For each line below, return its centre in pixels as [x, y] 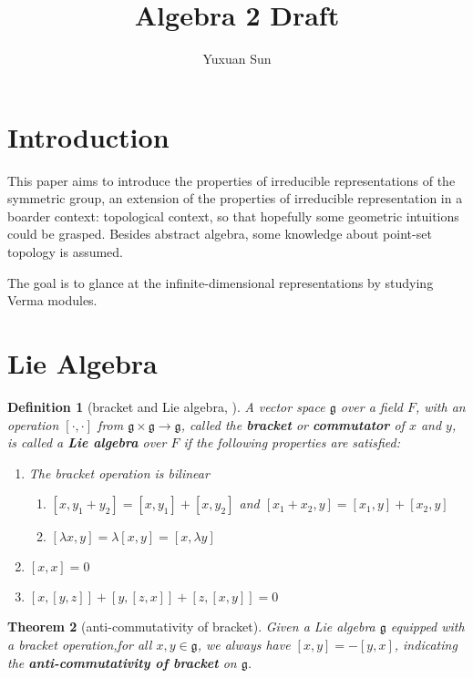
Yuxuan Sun [237, 59]
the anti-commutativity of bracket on [122, 662]
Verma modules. [52, 300]
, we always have [244, 644]
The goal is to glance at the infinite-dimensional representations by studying [221, 282]
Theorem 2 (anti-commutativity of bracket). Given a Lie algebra [191, 627]
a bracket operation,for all [80, 644]
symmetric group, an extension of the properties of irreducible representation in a [235, 198]
